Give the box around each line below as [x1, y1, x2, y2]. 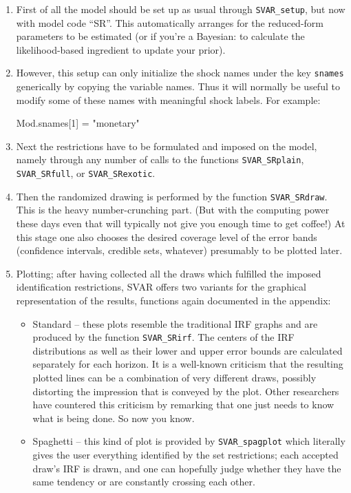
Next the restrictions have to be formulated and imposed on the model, [16, 138, 317, 153]
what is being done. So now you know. [32, 410, 195, 425]
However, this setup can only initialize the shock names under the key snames [16, 65, 344, 80]
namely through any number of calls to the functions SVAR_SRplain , [16, 152, 304, 167]
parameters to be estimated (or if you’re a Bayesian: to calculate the [16, 29, 305, 43]
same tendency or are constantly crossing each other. [32, 474, 255, 489]
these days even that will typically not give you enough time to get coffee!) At [16, 216, 345, 231]
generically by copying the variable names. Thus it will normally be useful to [16, 79, 340, 94]
